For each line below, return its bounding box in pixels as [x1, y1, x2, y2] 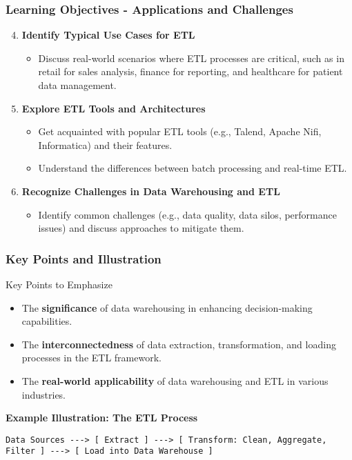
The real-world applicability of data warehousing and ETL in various [21, 373, 329, 388]
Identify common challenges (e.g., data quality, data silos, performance [38, 207, 337, 221]
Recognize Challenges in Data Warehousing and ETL [21, 183, 280, 198]
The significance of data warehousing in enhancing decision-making [21, 300, 313, 314]
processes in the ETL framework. [21, 350, 162, 365]
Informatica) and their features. [38, 137, 173, 152]
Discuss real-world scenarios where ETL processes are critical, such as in [38, 50, 344, 65]
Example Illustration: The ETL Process [6, 410, 198, 425]
